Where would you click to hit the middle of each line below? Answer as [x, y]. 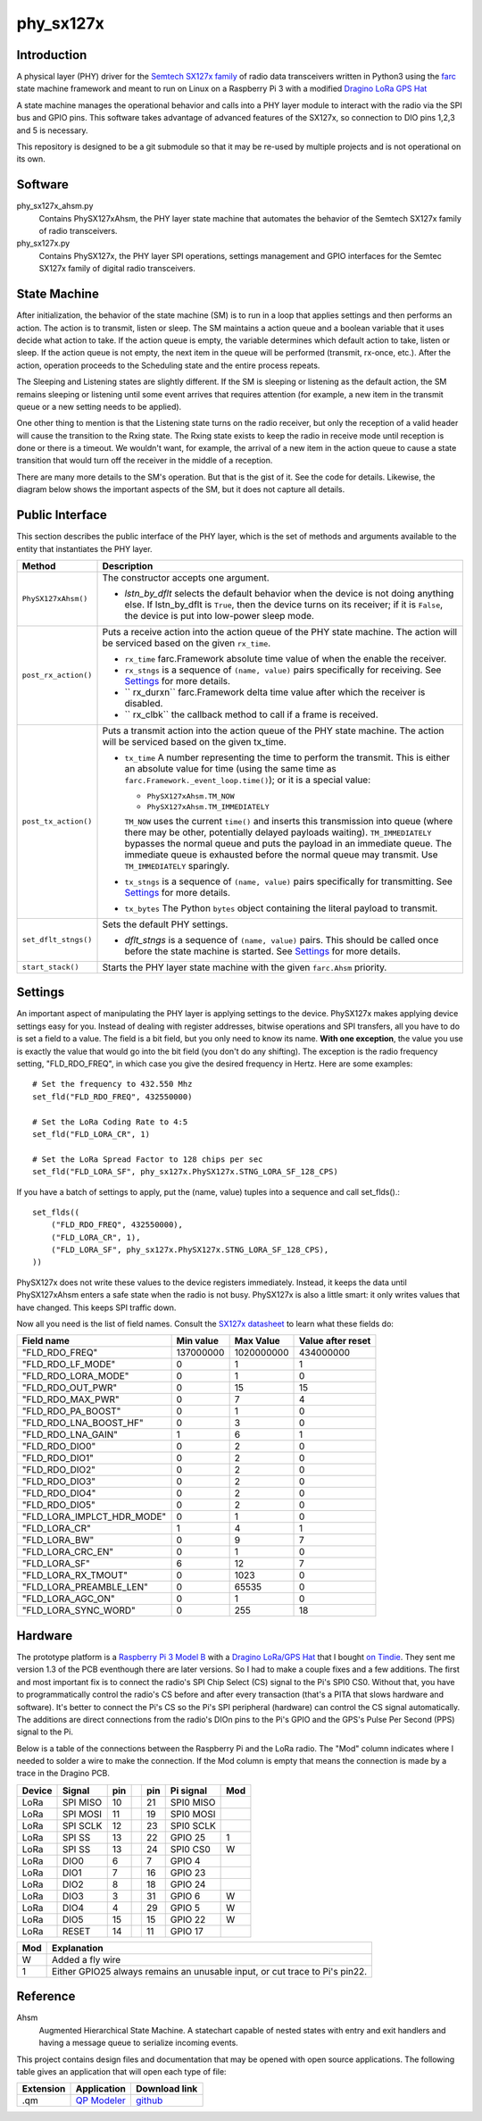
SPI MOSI [82, 1814]
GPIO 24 [188, 1884]
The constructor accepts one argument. [186, 578]
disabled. [144, 703]
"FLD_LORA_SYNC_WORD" [79, 1610]
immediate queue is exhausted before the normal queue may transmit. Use [281, 855]
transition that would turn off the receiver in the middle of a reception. [145, 461]
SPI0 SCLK [193, 1825]
